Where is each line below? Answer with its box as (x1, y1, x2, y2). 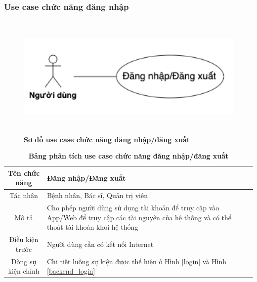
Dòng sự (11, 256, 37, 266)
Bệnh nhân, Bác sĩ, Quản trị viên (47, 190, 148, 201)
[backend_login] (47, 266, 95, 276)
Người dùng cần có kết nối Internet (47, 239, 154, 249)
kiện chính (8, 266, 40, 276)
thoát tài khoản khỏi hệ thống (47, 222, 138, 232)
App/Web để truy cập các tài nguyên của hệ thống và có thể (47, 212, 231, 222)
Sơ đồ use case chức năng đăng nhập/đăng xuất (24, 134, 190, 144)
